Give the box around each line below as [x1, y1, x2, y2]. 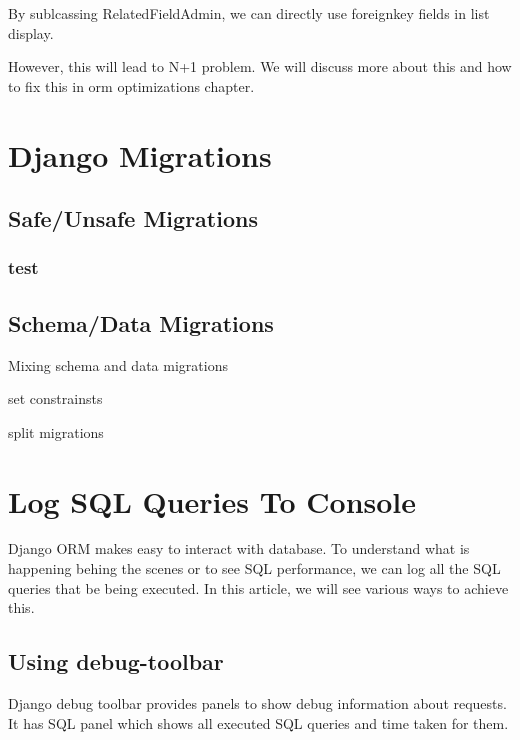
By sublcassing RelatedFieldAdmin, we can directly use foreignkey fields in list [8, 3, 490, 23]
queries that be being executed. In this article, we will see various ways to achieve [8, 577, 509, 598]
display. [8, 22, 54, 43]
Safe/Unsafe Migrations [8, 203, 258, 234]
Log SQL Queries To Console [8, 480, 417, 521]
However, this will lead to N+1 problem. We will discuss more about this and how [8, 56, 512, 77]
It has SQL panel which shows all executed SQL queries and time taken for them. [8, 712, 509, 733]
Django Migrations [8, 134, 272, 175]
